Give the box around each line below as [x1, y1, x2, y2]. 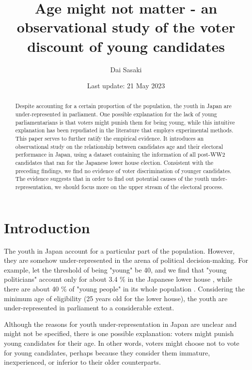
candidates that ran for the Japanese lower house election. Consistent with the [15, 159, 213, 167]
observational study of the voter [16, 17, 236, 37]
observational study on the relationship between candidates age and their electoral [15, 142, 223, 150]
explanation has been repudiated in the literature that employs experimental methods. [15, 126, 234, 134]
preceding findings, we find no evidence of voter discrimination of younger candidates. [15, 166, 232, 175]
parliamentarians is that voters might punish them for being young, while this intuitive [15, 118, 235, 126]
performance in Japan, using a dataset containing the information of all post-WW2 [15, 150, 225, 159]
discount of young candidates [27, 36, 225, 56]
